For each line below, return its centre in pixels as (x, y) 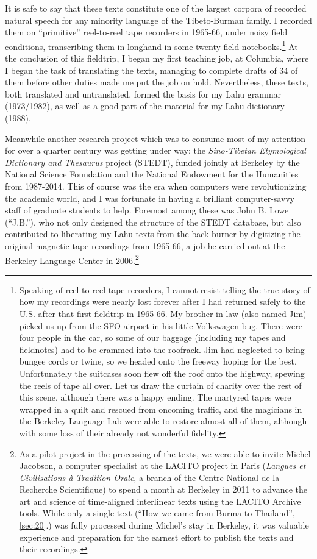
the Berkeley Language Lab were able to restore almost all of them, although (163, 421)
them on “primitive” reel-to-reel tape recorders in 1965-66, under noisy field (146, 32)
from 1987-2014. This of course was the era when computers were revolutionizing (156, 186)
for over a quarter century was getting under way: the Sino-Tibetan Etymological (155, 150)
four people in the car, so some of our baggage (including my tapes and (152, 337)
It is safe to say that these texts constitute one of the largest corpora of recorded (156, 8)
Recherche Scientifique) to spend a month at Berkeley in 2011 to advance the (163, 489)
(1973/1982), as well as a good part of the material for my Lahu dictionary (145, 106)
